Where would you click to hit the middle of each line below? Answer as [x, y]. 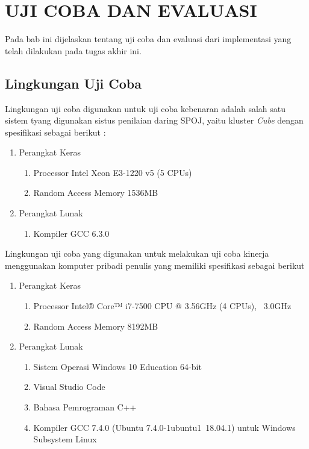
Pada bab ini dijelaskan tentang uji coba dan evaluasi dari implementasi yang [148, 39]
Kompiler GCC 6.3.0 [71, 233]
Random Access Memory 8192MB [96, 326]
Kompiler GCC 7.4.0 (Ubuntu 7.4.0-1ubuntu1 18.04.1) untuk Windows [164, 427]
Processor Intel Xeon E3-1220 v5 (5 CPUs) [113, 172]
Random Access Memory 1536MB [96, 193]
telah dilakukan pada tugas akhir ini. [73, 50]
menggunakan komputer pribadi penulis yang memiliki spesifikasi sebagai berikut [155, 265]
